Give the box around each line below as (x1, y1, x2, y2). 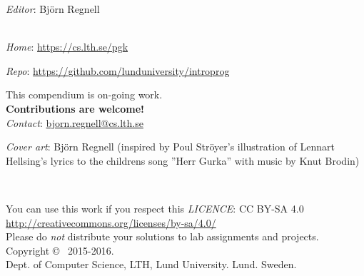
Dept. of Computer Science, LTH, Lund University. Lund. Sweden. (6, 257, 297, 272)
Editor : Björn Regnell (6, 1, 100, 16)
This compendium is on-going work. (6, 87, 163, 102)
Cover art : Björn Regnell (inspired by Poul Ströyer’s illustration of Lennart (6, 139, 335, 154)
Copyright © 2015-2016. (6, 242, 114, 257)
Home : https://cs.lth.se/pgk (6, 39, 128, 54)
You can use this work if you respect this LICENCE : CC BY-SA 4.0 (6, 200, 304, 215)
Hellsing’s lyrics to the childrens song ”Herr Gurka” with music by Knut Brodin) (6, 153, 360, 168)
